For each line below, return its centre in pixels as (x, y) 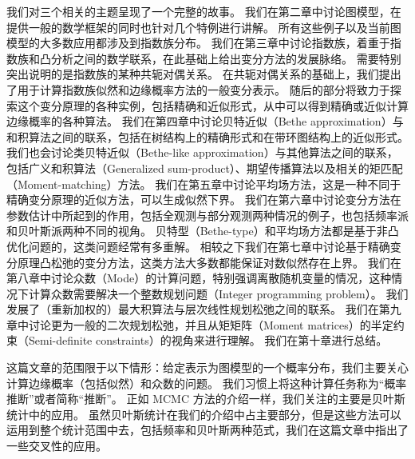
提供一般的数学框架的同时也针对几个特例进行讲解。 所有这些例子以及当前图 (204, 27)
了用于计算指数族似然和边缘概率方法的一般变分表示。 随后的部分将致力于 (198, 89)
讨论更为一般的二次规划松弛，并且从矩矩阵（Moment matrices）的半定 (211, 324)
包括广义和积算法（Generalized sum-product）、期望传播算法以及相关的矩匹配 (205, 168)
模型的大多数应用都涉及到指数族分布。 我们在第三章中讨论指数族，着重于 (198, 43)
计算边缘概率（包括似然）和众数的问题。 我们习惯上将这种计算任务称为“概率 (207, 383)
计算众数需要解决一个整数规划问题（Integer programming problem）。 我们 (218, 293)
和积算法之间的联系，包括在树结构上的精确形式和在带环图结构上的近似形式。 (207, 136)
